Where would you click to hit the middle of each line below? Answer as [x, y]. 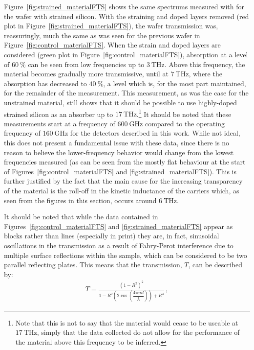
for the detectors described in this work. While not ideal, [155, 133]
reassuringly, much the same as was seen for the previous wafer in [102, 35]
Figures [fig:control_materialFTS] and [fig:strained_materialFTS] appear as [118, 226]
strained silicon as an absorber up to [59, 114]
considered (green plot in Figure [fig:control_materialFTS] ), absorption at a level [126, 54]
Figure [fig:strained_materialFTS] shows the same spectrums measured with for [124, 6]
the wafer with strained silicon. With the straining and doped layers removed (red [127, 16]
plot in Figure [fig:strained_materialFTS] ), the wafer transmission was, [111, 26]
